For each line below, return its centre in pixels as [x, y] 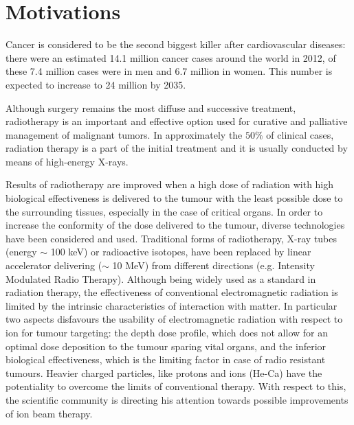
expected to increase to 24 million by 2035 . [96, 84]
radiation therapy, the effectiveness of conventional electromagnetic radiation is [172, 292]
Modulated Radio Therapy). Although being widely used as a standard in [161, 278]
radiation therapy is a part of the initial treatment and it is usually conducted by [177, 148]
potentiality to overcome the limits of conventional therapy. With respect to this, [176, 386]
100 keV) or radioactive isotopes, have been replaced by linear [181, 252]
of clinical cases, [300, 134]
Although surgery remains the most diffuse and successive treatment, [151, 107]
